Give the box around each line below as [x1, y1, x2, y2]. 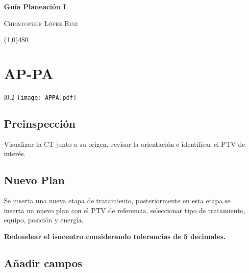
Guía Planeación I [4, 1, 66, 11]
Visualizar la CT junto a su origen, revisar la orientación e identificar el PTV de [4, 138, 245, 149]
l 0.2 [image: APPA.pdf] [4, 91, 77, 102]
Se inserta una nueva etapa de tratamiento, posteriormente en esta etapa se [4, 195, 231, 206]
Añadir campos [4, 255, 82, 270]
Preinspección [4, 115, 75, 131]
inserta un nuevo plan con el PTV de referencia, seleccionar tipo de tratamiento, [4, 205, 246, 215]
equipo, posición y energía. [4, 215, 84, 225]
